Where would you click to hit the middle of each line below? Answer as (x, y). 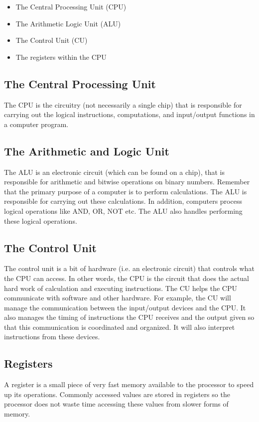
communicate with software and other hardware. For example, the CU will (118, 298)
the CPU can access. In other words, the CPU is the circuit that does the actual (127, 278)
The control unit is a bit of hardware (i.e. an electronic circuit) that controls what (129, 268)
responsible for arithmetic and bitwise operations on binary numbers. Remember (127, 182)
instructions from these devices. (52, 337)
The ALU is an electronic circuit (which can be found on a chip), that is (114, 172)
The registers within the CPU (61, 57)
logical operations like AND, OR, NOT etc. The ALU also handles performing (123, 211)
